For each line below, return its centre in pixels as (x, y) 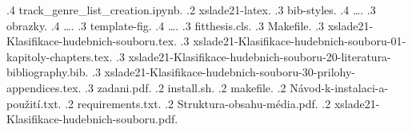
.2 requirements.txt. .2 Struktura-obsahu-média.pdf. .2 (198, 103)
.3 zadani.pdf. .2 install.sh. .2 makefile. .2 (186, 87)
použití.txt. (34, 103)
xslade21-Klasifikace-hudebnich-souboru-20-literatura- (260, 56)
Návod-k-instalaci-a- (339, 87)
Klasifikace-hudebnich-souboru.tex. (92, 41)
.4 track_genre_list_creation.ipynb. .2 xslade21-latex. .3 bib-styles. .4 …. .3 (191, 10)
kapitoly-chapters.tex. (60, 56)
